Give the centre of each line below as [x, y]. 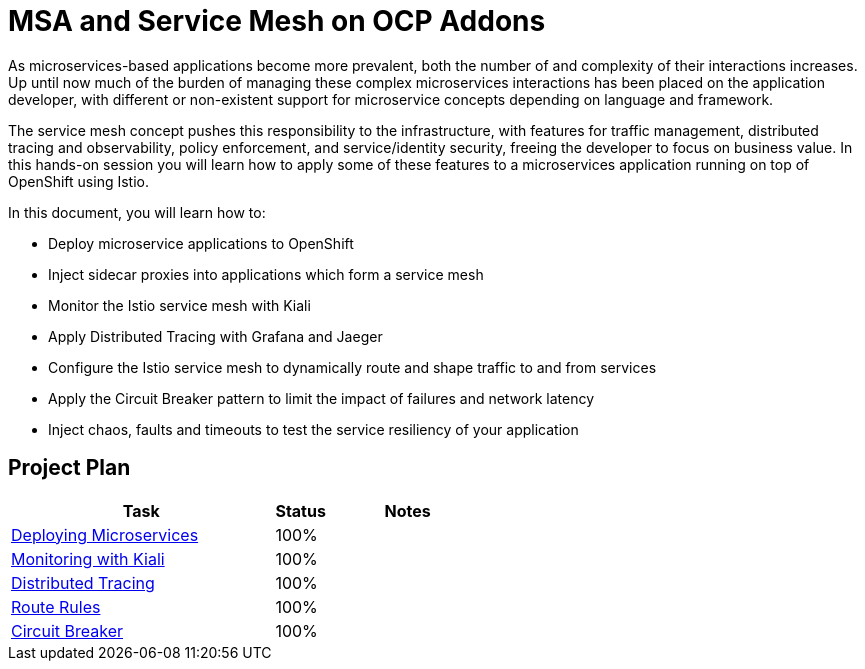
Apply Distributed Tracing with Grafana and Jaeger [215, 336]
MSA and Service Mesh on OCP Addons [277, 21]
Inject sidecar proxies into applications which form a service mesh [266, 274]
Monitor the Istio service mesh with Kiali [179, 305]
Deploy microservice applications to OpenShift [201, 243]
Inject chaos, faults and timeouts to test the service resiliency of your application [313, 429]
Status [300, 510]
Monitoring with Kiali [88, 558]
